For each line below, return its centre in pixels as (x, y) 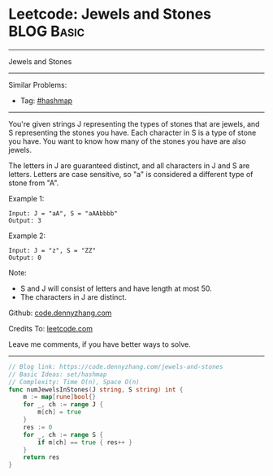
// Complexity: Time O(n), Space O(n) (74, 382)
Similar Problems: (38, 84)
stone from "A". (34, 183)
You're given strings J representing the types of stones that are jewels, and (134, 123)
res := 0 (38, 427)
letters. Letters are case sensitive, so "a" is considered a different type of (131, 174)
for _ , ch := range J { (63, 405)
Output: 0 (25, 257)
